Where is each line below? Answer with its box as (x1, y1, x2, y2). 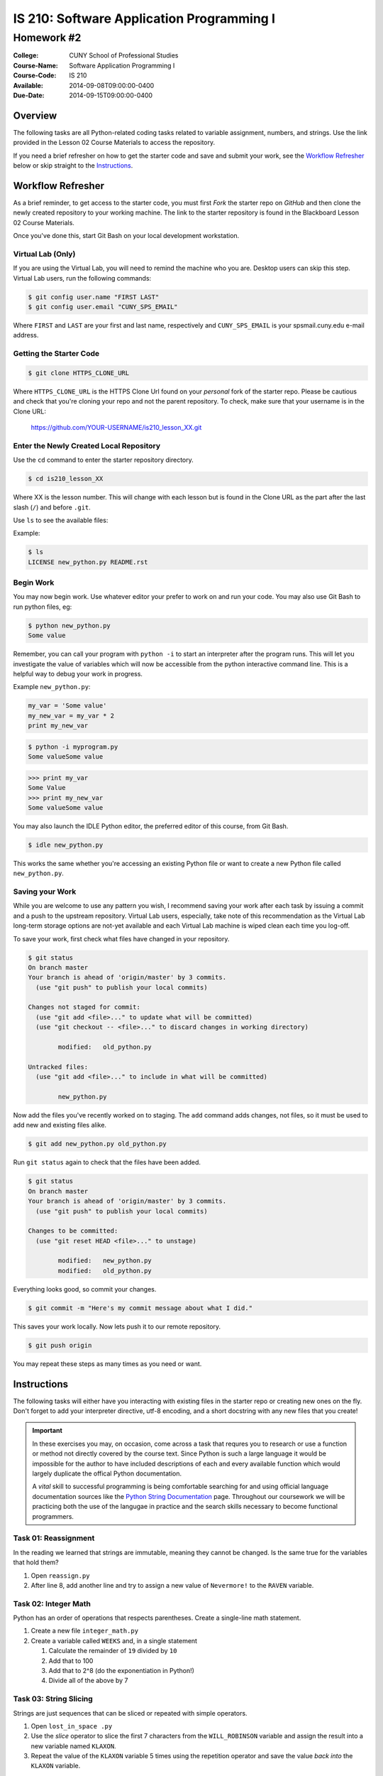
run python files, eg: (13, 602, 72, 611)
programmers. (32, 1512, 74, 1520)
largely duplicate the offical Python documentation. (32, 1469, 182, 1478)
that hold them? (13, 1558, 60, 1566)
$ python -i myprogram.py (28, 742, 118, 751)
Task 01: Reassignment (13, 1533, 95, 1543)
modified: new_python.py (57, 1257, 152, 1265)
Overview (13, 109, 57, 121)
